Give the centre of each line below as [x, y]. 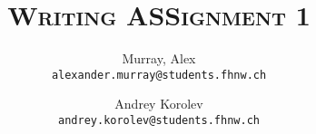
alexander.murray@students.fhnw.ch [159, 75]
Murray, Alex [159, 58]
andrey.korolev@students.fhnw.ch [159, 120]
